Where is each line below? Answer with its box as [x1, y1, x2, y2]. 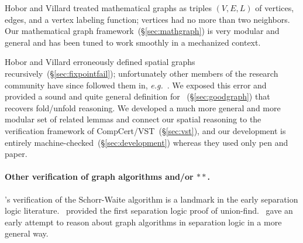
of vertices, [255, 2, 294, 13]
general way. [5, 227, 49, 239]
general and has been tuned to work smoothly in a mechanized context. [5, 36, 261, 48]
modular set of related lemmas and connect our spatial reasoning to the [5, 113, 261, 125]
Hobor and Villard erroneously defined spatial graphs [5, 56, 195, 68]
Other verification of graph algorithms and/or [5, 170, 194, 183]
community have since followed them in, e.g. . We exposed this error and [5, 78, 267, 91]
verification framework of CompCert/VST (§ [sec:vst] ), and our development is [5, 124, 286, 136]
